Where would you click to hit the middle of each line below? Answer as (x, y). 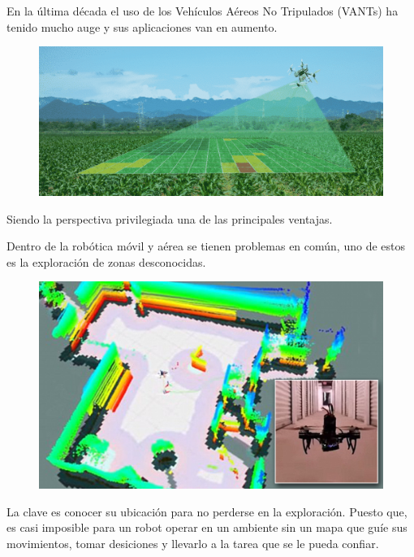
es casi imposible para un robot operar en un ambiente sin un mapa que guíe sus (207, 527)
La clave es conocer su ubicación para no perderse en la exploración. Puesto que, (207, 511)
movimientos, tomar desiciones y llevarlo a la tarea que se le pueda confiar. (193, 543)
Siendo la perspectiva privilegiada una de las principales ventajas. (170, 218)
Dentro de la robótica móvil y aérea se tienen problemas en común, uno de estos (206, 246)
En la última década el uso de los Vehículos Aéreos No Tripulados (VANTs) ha (203, 11)
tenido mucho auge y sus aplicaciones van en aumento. (142, 26)
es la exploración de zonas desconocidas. (106, 261)
